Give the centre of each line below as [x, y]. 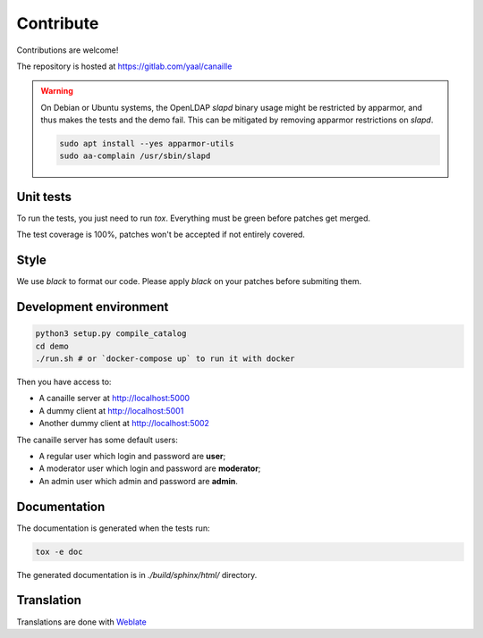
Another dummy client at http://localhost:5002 [124, 424]
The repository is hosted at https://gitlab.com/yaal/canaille [124, 66]
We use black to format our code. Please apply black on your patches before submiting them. [189, 281]
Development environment [93, 307]
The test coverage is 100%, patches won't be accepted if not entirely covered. [161, 235]
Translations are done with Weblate [81, 622]
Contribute [58, 23]
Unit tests [44, 197]
